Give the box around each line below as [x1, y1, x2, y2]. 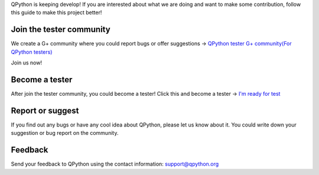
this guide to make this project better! [11, 9, 102, 16]
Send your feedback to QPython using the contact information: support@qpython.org [11, 160, 219, 168]
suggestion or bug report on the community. [11, 129, 119, 137]
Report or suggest [11, 105, 79, 115]
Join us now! [11, 59, 43, 66]
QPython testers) [11, 48, 53, 56]
